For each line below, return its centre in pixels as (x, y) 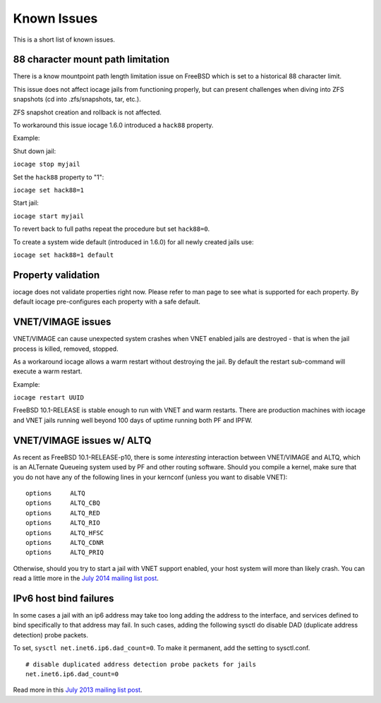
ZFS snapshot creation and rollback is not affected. (87, 112)
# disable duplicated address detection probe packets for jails (141, 664)
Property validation (56, 275)
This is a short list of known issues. (64, 40)
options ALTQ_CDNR (65, 542)
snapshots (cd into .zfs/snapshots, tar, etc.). (77, 100)
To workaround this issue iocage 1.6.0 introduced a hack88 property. (113, 125)
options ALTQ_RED (63, 513)
